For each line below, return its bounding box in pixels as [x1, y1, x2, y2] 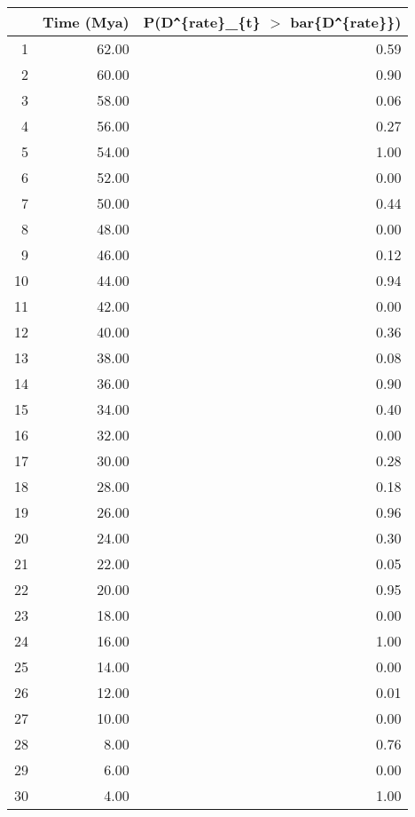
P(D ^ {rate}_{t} [143, 12, 261, 32]
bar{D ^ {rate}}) [290, 12, 402, 32]
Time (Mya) [43, 12, 129, 32]
